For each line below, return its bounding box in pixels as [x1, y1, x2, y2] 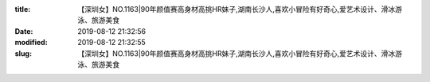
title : [14, 5, 31, 13]
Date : [14, 26, 33, 35]
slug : [14, 48, 32, 58]
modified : [14, 38, 48, 47]
